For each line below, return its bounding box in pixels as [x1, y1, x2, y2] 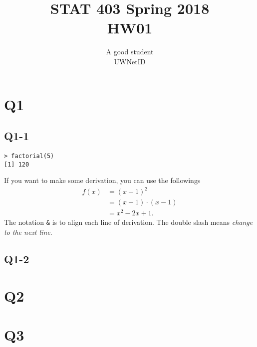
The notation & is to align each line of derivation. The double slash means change [4, 217, 253, 227]
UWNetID [114, 56, 146, 66]
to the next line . [4, 227, 52, 237]
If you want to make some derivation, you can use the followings [4, 175, 201, 185]
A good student [106, 46, 154, 57]
